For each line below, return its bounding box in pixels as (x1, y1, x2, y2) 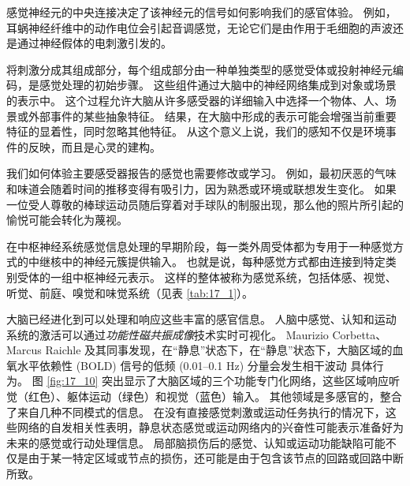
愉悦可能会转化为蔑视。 (6, 211, 128, 228)
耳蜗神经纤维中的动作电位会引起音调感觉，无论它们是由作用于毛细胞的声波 (6, 19, 393, 36)
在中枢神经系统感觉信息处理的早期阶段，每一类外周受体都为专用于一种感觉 (6, 237, 393, 254)
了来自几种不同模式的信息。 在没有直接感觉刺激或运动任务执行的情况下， (6, 403, 386, 420)
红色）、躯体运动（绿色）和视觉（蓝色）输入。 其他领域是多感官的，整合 (28, 388, 402, 405)
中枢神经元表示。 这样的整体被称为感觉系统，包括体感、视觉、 (72, 268, 397, 285)
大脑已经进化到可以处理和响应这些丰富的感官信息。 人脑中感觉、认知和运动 (6, 311, 397, 327)
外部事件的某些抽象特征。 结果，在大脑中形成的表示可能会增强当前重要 (28, 107, 397, 124)
